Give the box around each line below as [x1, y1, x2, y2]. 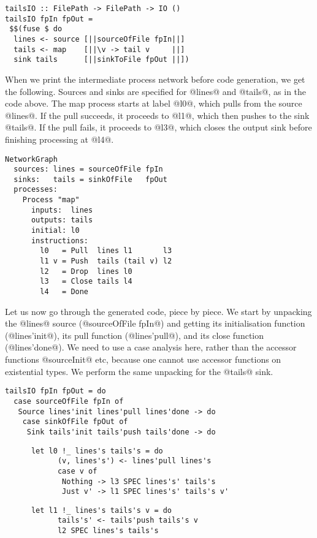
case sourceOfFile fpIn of [13, 396, 124, 406]
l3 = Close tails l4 [40, 277, 132, 286]
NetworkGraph [5, 154, 58, 164]
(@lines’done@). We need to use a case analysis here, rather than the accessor [5, 341, 297, 354]
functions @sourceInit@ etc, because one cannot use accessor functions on [5, 353, 281, 366]
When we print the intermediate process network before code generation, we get [5, 72, 305, 85]
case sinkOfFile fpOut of [22, 417, 128, 426]
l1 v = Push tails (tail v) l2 [40, 257, 172, 266]
